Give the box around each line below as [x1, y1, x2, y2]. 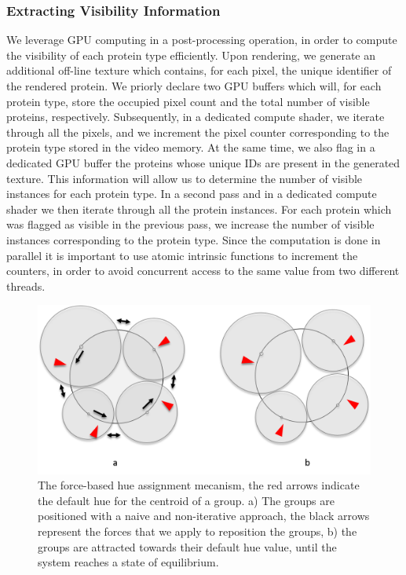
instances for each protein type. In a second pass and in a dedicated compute [6, 185, 377, 202]
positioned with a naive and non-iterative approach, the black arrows [38, 507, 370, 524]
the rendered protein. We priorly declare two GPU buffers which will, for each [6, 78, 382, 93]
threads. [6, 277, 46, 294]
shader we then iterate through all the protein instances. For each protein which [6, 200, 392, 217]
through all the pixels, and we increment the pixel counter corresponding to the [6, 123, 390, 140]
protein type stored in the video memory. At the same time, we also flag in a [6, 139, 375, 156]
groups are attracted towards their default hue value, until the [38, 538, 337, 555]
